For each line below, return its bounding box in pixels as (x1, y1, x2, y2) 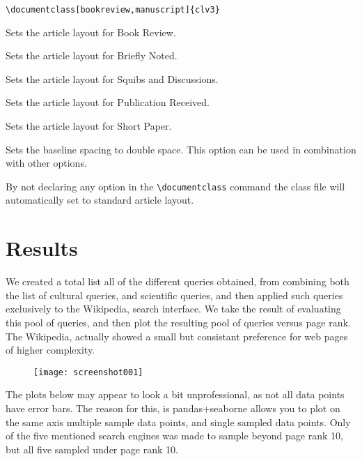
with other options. (6, 156, 87, 170)
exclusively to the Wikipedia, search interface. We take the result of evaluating (6, 301, 341, 316)
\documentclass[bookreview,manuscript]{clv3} (6, 5, 220, 15)
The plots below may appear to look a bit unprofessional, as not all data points (6, 387, 345, 402)
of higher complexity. (6, 342, 95, 357)
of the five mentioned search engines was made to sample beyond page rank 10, (6, 428, 343, 443)
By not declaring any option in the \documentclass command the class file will (6, 179, 345, 193)
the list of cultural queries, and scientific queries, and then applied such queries (6, 287, 343, 302)
